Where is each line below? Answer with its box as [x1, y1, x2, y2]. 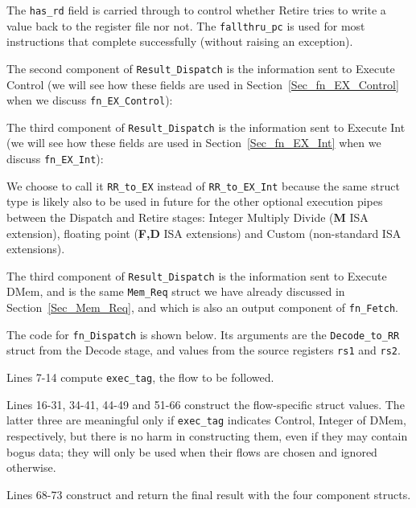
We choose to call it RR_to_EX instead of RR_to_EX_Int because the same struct [6, 177, 400, 194]
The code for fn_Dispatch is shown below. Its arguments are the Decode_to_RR [6, 326, 400, 342]
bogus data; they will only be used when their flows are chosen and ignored [6, 443, 377, 460]
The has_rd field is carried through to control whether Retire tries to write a [6, 2, 386, 18]
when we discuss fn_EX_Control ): [6, 92, 173, 109]
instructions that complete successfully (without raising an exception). [6, 33, 353, 50]
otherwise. [6, 459, 56, 476]
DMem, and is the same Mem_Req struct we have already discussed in [6, 283, 345, 300]
